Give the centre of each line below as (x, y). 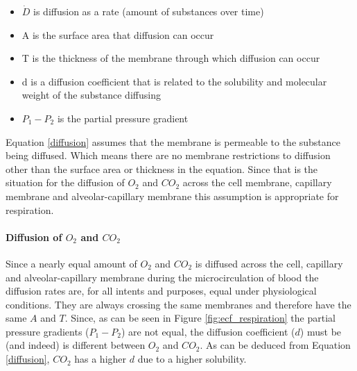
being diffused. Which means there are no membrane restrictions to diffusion (168, 155)
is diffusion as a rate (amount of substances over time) (149, 11)
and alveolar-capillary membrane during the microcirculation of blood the (162, 277)
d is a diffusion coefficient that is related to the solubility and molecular (174, 81)
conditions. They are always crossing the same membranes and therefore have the (178, 304)
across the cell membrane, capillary (257, 182)
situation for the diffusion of (65, 182)
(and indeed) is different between (76, 345)
